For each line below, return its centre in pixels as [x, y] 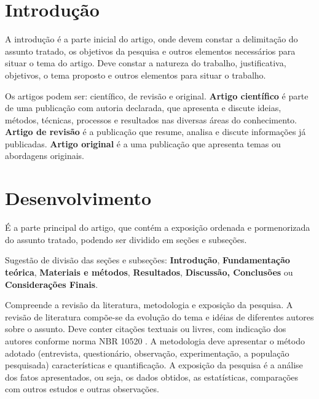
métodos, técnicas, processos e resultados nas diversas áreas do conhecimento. [151, 119]
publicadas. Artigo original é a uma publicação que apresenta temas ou [143, 143]
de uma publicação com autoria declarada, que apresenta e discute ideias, [143, 108]
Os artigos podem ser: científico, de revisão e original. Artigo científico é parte [157, 95]
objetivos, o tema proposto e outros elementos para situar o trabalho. [136, 75]
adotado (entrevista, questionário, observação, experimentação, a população [147, 353]
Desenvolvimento [78, 198]
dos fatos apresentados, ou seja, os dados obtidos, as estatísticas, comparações [152, 377]
